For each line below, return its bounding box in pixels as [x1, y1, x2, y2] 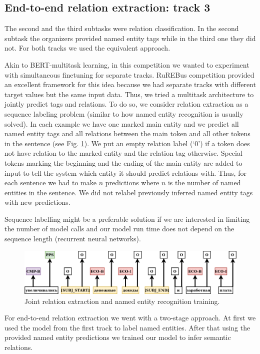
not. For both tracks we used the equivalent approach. [4, 43, 170, 53]
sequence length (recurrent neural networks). [4, 233, 141, 244]
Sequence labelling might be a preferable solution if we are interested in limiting [4, 213, 250, 224]
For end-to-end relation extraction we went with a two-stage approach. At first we [4, 312, 256, 323]
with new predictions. [4, 197, 70, 207]
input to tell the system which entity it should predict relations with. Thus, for [4, 167, 246, 178]
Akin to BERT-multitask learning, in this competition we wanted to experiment [4, 59, 249, 70]
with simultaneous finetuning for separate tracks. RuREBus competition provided [4, 69, 254, 80]
